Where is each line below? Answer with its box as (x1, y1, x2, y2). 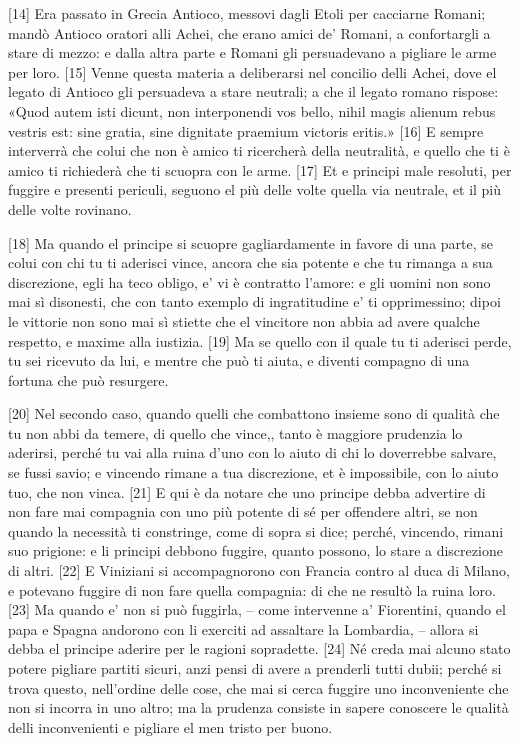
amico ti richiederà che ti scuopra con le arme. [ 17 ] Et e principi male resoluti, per (8, 159, 512, 180)
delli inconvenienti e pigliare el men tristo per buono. (8, 716, 333, 737)
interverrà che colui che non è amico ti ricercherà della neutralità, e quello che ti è (8, 140, 510, 161)
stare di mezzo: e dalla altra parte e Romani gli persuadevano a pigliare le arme (8, 42, 497, 63)
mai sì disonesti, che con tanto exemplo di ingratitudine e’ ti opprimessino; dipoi (8, 291, 501, 312)
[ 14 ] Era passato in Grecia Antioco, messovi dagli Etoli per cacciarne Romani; (8, 3, 486, 23)
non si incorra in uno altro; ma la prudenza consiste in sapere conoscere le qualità (8, 697, 509, 718)
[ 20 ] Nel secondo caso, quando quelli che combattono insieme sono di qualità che (8, 403, 500, 424)
